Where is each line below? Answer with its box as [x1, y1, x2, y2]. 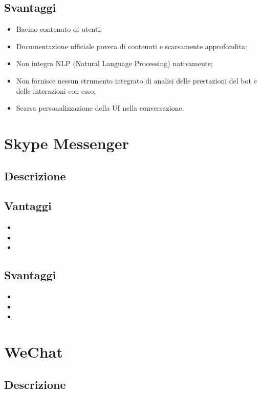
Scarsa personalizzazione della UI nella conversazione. [16, 102, 184, 113]
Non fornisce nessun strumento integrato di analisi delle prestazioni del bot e [16, 75, 257, 86]
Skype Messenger [4, 132, 129, 153]
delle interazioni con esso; [16, 85, 96, 96]
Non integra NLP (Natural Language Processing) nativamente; [16, 58, 213, 69]
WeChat [4, 341, 63, 362]
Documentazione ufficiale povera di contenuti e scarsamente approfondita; [16, 40, 247, 51]
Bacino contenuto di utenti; [16, 24, 102, 34]
